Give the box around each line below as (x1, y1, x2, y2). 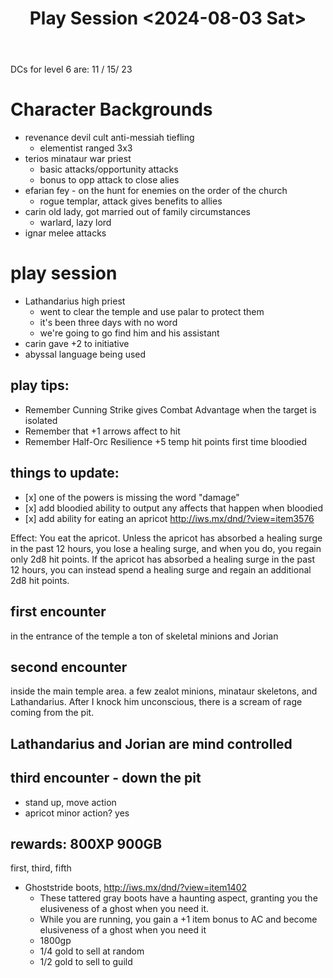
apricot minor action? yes (24, 807, 130, 819)
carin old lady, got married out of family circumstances (24, 206, 251, 218)
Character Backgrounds (10, 98, 213, 121)
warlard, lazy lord (39, 217, 112, 229)
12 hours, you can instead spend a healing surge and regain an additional (10, 563, 312, 576)
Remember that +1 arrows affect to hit (24, 425, 181, 437)
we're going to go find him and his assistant (39, 327, 220, 339)
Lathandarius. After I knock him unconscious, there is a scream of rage (10, 696, 303, 708)
